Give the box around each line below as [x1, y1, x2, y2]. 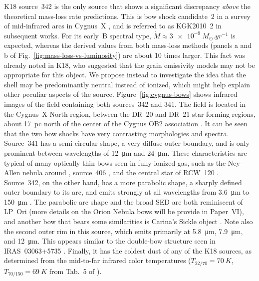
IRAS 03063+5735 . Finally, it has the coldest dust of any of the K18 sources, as [4, 245, 252, 256]
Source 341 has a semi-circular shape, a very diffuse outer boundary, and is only [4, 138, 250, 148]
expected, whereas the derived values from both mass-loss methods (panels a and [4, 40, 252, 50]
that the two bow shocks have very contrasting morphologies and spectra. [4, 128, 229, 138]
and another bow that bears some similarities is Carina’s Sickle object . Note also [4, 216, 253, 227]
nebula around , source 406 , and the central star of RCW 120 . [22, 167, 219, 178]
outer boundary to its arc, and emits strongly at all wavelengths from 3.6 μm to [4, 187, 250, 197]
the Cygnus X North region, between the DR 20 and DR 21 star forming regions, [4, 108, 256, 119]
